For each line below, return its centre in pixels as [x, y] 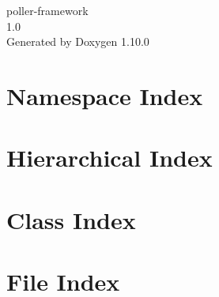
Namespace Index [105, 95]
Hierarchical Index [109, 158]
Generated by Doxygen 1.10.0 [78, 41]
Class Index [71, 219]
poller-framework [47, 10]
